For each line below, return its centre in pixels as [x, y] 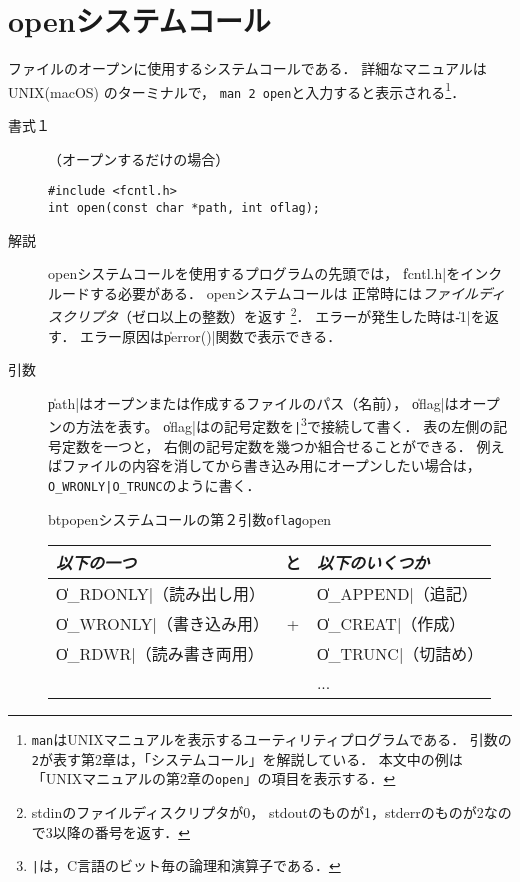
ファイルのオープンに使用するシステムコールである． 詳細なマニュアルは [247, 68]
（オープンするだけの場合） [139, 158]
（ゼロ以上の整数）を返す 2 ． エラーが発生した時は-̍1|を [301, 314]
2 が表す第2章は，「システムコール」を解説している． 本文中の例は [247, 758]
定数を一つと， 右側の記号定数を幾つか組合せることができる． [266, 445]
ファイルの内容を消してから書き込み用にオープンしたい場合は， [271, 465]
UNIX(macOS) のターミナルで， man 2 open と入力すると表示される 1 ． [237, 90]
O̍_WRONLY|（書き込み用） [162, 624]
